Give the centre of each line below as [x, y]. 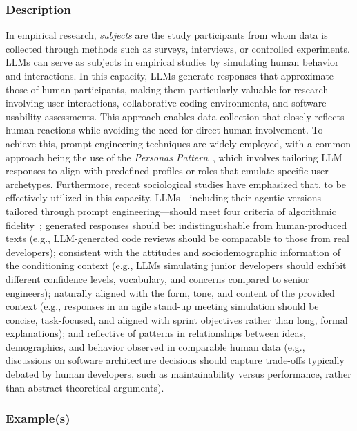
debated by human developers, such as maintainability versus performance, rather [178, 374]
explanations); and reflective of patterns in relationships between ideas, [156, 333]
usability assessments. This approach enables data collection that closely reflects [175, 116]
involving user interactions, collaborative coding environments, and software [166, 103]
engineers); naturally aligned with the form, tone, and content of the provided [170, 292]
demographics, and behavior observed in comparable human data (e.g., [155, 346]
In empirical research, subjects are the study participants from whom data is [167, 35]
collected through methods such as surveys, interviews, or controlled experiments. [178, 48]
